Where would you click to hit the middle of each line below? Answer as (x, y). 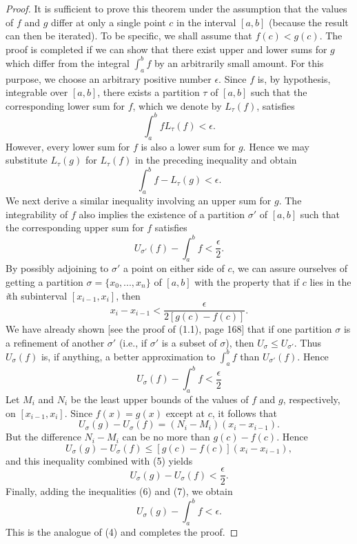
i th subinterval (37, 295)
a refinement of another (55, 342)
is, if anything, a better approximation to (128, 356)
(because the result (309, 22)
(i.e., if (133, 342)
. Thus (308, 342)
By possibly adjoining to (57, 268)
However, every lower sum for (68, 146)
